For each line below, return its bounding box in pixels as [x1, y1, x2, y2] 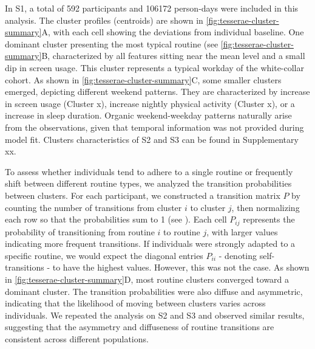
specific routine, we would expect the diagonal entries [5, 249, 203, 261]
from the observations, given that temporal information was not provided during [5, 120, 304, 133]
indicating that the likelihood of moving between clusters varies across [5, 297, 266, 309]
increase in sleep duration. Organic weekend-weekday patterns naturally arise [5, 109, 292, 122]
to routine [163, 225, 200, 238]
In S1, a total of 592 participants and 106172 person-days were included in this [5, 2, 299, 14]
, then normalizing [231, 201, 300, 213]
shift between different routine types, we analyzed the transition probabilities [5, 177, 292, 190]
